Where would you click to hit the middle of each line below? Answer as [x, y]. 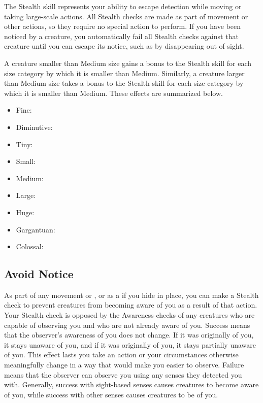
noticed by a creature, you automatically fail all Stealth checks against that [121, 36]
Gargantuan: [36, 229]
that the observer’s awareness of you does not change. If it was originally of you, [129, 335]
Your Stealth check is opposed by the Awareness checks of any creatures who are [129, 315]
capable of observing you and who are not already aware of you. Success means [127, 325]
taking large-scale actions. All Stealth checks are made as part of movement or [126, 16]
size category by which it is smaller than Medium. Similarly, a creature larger [124, 73]
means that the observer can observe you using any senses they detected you [123, 374]
